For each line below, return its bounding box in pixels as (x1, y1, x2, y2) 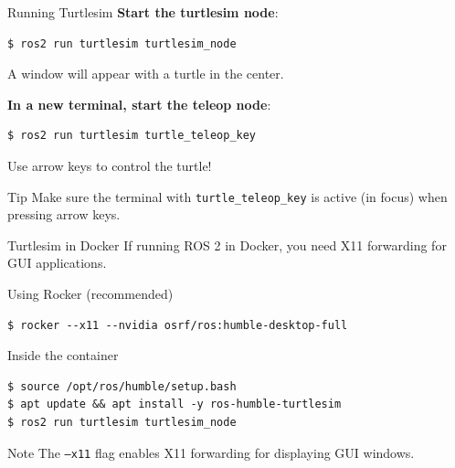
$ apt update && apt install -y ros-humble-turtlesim (7, 398, 342, 411)
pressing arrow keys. (7, 205, 121, 224)
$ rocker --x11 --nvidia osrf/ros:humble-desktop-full (7, 318, 348, 332)
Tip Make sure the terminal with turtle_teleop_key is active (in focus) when (7, 186, 448, 206)
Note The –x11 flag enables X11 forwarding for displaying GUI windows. (7, 442, 415, 462)
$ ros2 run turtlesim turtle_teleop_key (7, 129, 257, 143)
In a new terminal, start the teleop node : (7, 94, 271, 113)
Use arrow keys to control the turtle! (7, 155, 212, 175)
